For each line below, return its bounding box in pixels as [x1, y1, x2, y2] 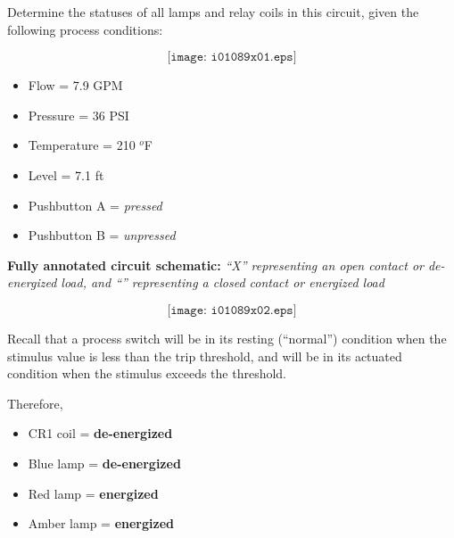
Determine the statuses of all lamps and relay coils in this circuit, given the [7, 3, 419, 21]
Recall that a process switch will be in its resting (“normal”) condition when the [7, 328, 447, 347]
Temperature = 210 [28, 136, 136, 154]
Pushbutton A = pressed [28, 195, 162, 214]
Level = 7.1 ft [28, 165, 104, 184]
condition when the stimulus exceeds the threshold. [7, 364, 287, 383]
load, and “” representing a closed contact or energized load [61, 273, 384, 292]
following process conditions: [7, 20, 163, 38]
